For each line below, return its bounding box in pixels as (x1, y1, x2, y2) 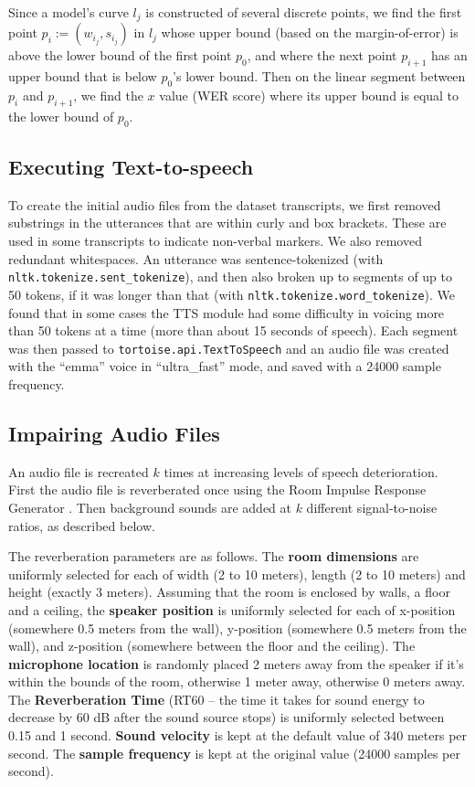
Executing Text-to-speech (8, 153, 254, 181)
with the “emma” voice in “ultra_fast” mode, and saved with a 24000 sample (8, 356, 441, 376)
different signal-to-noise (306, 497, 438, 516)
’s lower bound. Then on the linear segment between (173, 67, 466, 86)
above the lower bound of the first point (8, 46, 232, 65)
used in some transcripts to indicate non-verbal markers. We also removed (8, 231, 422, 250)
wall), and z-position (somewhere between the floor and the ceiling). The (8, 636, 416, 655)
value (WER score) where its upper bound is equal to (159, 86, 459, 105)
